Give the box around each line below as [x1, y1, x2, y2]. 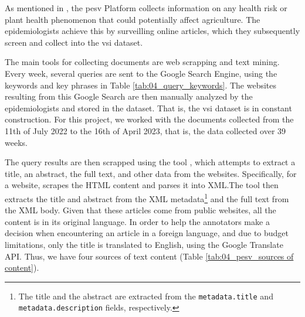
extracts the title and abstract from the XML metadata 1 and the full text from [5, 190, 289, 204]
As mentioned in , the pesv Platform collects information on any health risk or [5, 2, 287, 13]
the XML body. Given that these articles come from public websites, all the [5, 204, 276, 216]
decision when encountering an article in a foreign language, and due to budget [5, 227, 289, 239]
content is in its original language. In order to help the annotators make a [5, 215, 270, 227]
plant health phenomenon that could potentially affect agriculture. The [5, 13, 260, 25]
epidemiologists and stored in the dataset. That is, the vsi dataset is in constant [5, 101, 292, 114]
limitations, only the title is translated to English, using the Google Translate [5, 238, 283, 250]
